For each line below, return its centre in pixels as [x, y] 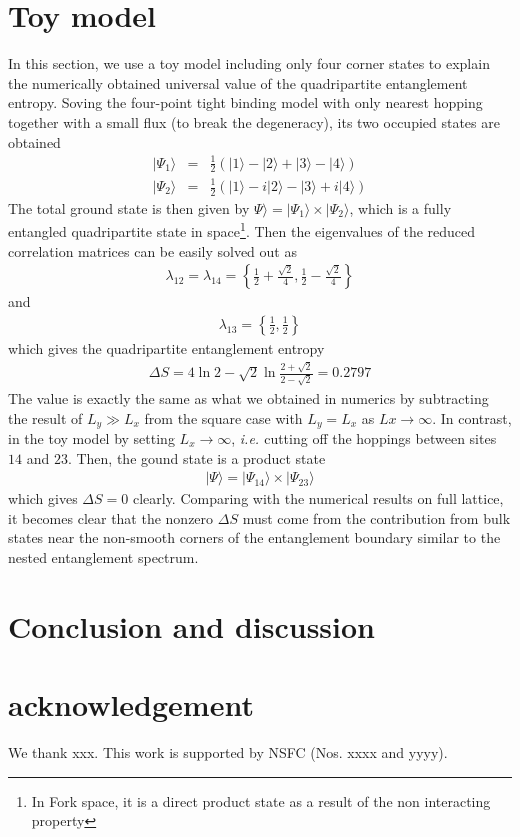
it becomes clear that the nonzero [111, 517]
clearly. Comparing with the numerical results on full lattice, [318, 498]
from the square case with [223, 417]
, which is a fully [400, 207]
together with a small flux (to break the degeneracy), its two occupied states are [254, 121]
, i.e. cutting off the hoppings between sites [364, 438]
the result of [45, 417]
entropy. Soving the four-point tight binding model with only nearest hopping [245, 102]
